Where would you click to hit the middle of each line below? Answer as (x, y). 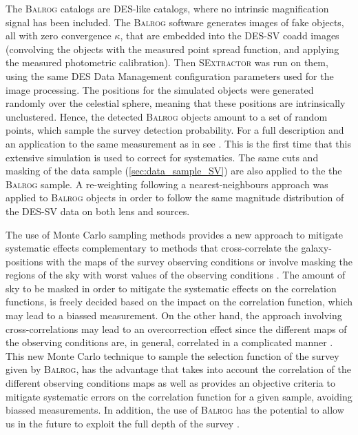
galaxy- (316, 248)
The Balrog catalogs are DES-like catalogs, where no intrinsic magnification (167, 8)
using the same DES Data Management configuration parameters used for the (170, 75)
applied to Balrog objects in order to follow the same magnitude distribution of (175, 198)
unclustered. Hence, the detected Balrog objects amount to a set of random (167, 116)
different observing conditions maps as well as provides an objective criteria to (170, 383)
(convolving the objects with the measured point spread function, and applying (172, 49)
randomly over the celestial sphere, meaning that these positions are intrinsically (176, 103)
